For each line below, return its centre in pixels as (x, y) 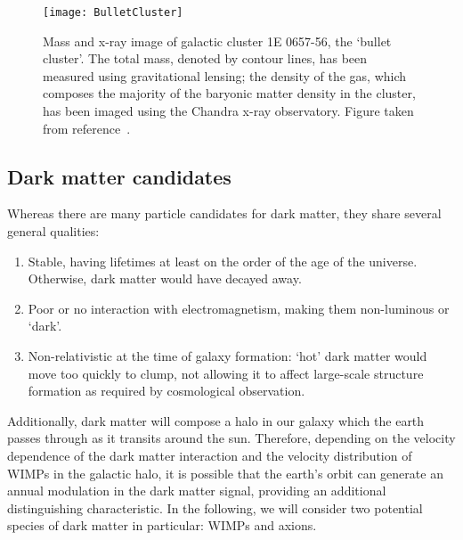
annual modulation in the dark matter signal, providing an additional (197, 491)
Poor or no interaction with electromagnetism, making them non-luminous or (239, 308)
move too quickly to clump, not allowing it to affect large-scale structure (226, 373)
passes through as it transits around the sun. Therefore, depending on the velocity (231, 438)
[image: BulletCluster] (113, 12)
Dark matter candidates (119, 176)
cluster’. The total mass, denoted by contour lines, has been (205, 58)
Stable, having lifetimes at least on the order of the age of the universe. (223, 261)
